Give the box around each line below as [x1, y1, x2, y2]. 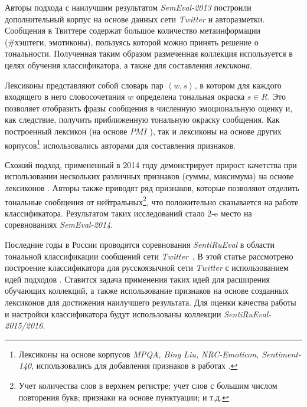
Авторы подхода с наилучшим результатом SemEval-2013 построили [5, 1, 252, 13]
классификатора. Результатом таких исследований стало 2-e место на [5, 206, 252, 219]
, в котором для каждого [194, 78, 282, 91]
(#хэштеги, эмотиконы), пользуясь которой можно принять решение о [5, 35, 259, 48]
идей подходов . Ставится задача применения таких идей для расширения [5, 273, 270, 285]
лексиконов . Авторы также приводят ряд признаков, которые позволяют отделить [5, 181, 299, 193]
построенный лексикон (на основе [5, 124, 128, 137]
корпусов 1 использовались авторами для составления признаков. [5, 137, 236, 151]
